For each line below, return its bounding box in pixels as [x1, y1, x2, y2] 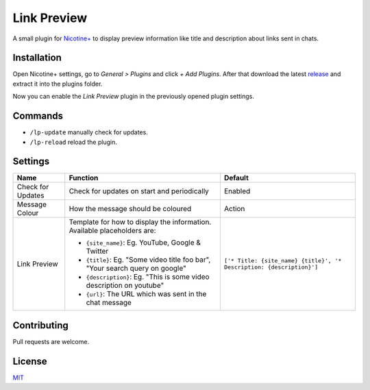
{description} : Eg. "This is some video [86, 272, 210, 282]
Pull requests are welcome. [12, 337, 89, 345]
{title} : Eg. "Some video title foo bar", [86, 255, 211, 265]
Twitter [86, 247, 109, 256]
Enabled [223, 186, 251, 196]
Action [223, 204, 245, 214]
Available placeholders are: [69, 226, 157, 236]
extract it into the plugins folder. [12, 80, 103, 88]
